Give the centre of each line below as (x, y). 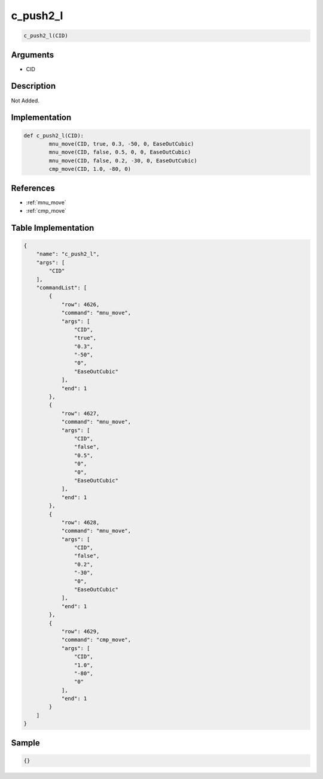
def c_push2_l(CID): (54, 135)
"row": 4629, (80, 631)
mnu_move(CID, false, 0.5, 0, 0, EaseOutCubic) (120, 152)
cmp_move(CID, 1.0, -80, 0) (90, 169)
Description (33, 86)
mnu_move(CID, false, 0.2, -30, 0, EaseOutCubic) (123, 161)
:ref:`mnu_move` (46, 202)
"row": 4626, (80, 304)
